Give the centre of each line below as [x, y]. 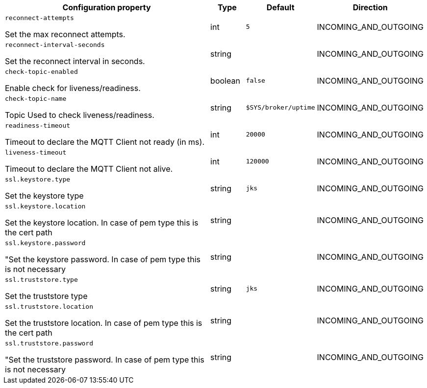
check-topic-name [36, 99]
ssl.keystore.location [45, 206]
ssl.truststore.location [49, 307]
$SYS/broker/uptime [280, 107]
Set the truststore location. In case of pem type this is [104, 323]
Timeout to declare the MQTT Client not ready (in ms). [105, 142]
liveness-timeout [36, 152]
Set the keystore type [44, 196]
